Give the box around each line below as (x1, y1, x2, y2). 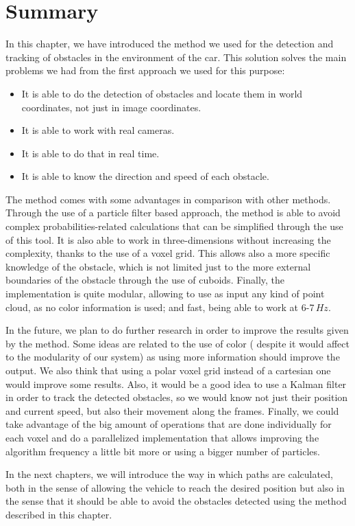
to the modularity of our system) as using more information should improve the (5, 350, 340, 364)
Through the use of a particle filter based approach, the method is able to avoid (5, 205, 341, 220)
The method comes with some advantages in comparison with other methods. (5, 192, 331, 206)
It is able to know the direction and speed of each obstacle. (21, 169, 269, 183)
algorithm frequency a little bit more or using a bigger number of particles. (5, 444, 320, 458)
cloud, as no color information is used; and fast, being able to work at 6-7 (5, 299, 315, 314)
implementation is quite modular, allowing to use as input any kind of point (5, 286, 325, 301)
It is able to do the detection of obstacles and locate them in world (21, 86, 303, 100)
